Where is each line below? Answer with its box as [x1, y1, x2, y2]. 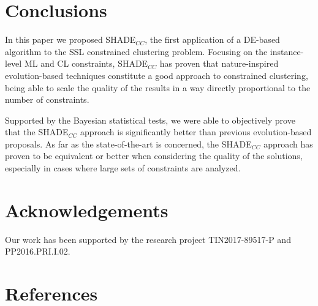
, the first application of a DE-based [145, 33, 280, 46]
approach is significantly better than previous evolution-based [80, 125, 312, 138]
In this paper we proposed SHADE [5, 33, 136, 46]
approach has [263, 137, 313, 150]
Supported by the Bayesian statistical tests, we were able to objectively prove [5, 113, 295, 126]
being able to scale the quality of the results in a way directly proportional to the [5, 81, 311, 94]
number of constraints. [5, 93, 89, 106]
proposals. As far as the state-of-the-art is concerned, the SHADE [5, 137, 252, 150]
